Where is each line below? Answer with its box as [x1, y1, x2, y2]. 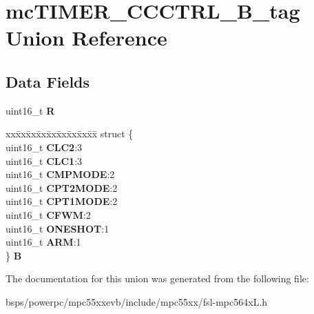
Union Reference [6, 23, 167, 52]
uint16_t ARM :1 [6, 235, 81, 249]
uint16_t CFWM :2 [6, 207, 91, 222]
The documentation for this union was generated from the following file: [6, 271, 309, 286]
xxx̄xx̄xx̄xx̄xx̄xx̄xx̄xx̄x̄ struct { [6, 126, 134, 141]
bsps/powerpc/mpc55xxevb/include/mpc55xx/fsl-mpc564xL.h [6, 294, 268, 308]
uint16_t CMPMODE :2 [6, 167, 115, 181]
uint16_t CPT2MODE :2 [6, 180, 118, 195]
